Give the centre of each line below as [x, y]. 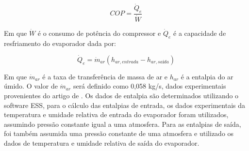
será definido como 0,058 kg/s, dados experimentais [149, 86]
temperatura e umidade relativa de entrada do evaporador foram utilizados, [116, 114]
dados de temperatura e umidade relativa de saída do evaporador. [102, 143]
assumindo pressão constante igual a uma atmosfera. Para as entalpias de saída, [123, 124]
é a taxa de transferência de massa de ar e [105, 76]
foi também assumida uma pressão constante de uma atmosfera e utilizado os [119, 133]
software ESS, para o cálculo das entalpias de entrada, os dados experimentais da [125, 105]
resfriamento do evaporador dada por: [60, 43]
